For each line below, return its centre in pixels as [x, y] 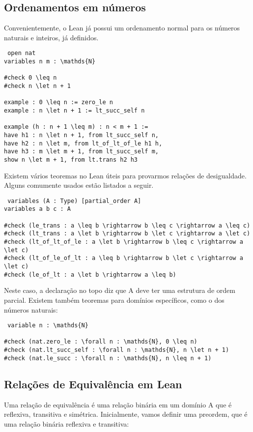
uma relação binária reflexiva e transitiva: [67, 423]
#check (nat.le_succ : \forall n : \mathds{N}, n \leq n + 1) [108, 358]
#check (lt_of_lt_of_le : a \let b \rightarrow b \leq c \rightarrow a [124, 242]
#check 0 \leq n [30, 78]
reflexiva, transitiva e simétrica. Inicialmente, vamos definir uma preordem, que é [126, 414]
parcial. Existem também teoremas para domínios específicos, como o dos [114, 300]
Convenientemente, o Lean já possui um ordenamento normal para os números [122, 28]
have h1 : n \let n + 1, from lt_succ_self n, [81, 135]
